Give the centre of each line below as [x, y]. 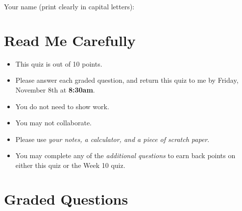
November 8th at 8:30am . [55, 89]
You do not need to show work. [62, 106]
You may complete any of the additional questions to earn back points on [125, 155]
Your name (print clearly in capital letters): [69, 6]
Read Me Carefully [70, 40]
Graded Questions [66, 199]
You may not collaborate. [54, 123]
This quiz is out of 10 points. [59, 63]
